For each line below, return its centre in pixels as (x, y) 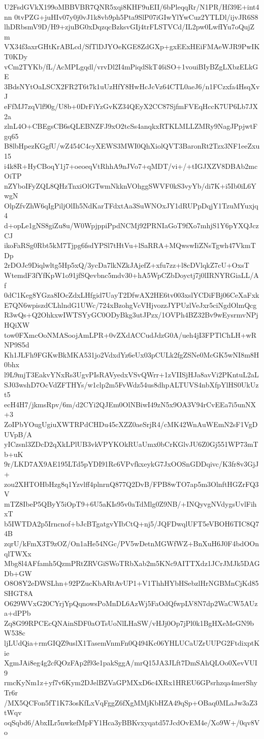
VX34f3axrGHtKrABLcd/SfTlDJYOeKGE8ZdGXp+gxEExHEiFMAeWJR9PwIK (132, 46)
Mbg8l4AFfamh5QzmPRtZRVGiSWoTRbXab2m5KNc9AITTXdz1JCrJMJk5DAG (132, 563)
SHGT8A (19, 593)
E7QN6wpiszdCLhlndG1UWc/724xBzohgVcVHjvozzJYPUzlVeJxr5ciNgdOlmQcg (130, 305)
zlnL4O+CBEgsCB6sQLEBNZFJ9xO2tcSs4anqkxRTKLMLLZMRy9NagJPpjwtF (131, 126)
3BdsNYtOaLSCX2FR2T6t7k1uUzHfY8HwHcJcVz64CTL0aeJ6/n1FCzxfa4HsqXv (132, 86)
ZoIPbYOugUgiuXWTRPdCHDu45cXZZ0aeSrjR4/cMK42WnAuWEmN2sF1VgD (131, 424)
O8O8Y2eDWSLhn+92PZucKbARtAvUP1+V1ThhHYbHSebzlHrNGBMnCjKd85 (131, 583)
